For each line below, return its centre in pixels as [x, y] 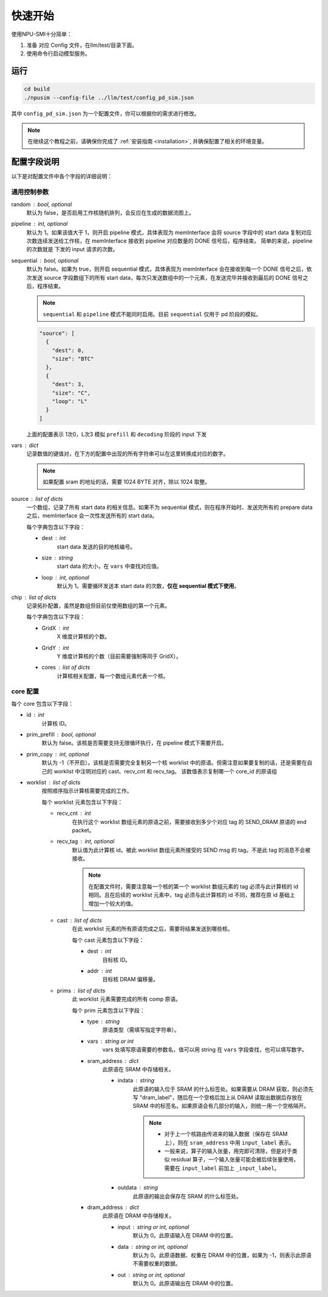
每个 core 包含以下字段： [43, 704]
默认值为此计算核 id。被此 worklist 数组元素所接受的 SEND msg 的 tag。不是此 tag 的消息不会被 [191, 850]
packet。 [83, 830]
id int [36, 715]
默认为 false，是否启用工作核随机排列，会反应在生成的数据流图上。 [110, 212]
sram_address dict [113, 1060]
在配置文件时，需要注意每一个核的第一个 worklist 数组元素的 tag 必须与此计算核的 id [193, 886]
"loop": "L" [70, 401]
